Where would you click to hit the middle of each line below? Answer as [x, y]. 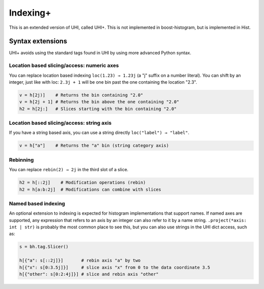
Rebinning [22, 160]
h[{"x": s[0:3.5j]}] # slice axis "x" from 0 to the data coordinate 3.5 [115, 267]
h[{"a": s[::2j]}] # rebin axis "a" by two [80, 261]
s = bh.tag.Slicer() [44, 247]
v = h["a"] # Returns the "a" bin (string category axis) [94, 146]
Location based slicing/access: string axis [60, 123]
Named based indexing [37, 203]
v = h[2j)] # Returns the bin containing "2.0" [81, 95]
